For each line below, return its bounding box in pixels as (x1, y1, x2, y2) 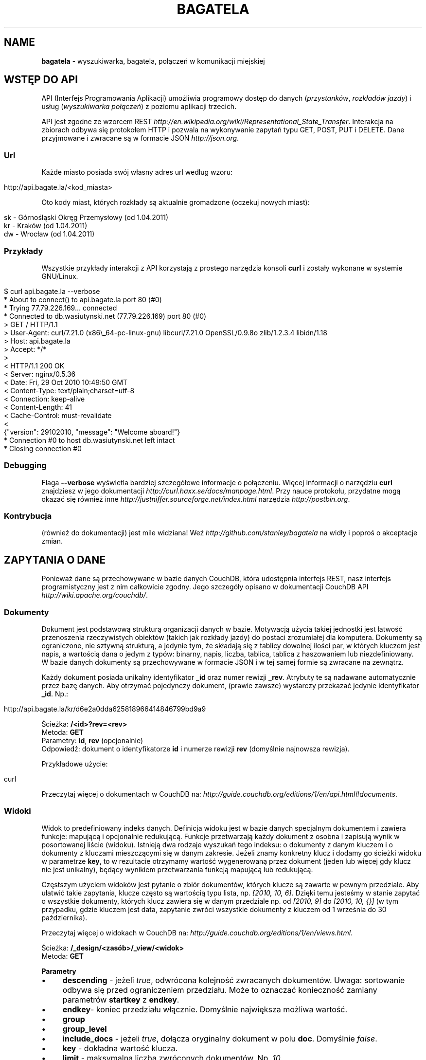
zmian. (41, 537, 63, 546)
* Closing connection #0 (4, 444, 82, 453)
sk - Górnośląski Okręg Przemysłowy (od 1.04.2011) (4, 213, 169, 222)
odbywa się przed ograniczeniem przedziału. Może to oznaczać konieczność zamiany (62, 985, 377, 995)
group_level (62, 1023, 107, 1034)
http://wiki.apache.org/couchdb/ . (41, 591, 148, 600)
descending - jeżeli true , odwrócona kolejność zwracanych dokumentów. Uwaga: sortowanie (62, 975, 405, 985)
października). (41, 913, 88, 922)
